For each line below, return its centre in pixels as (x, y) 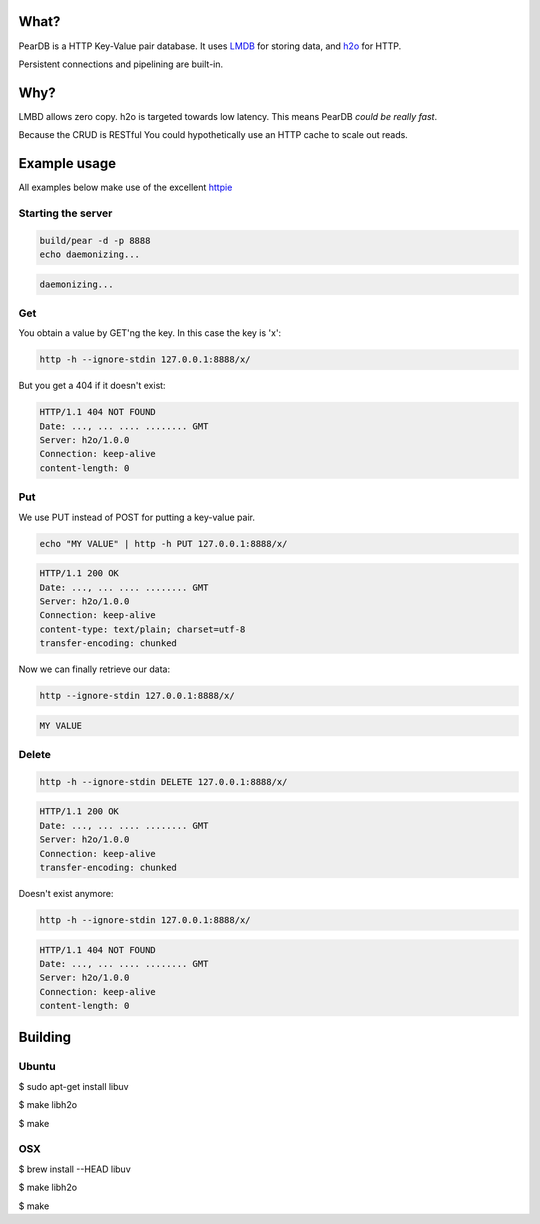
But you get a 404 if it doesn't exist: (92, 386)
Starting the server (65, 213)
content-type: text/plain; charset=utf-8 (142, 629)
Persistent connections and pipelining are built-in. (121, 64)
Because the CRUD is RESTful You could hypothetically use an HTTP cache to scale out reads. (213, 135)
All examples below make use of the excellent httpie (125, 187)
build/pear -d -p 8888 (95, 240)
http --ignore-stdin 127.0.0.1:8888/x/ (137, 696)
